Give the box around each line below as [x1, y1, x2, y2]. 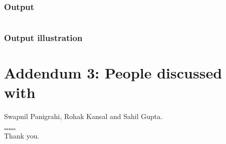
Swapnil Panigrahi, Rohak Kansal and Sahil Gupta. [4, 111, 163, 121]
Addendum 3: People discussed [4, 62, 222, 83]
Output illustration [4, 31, 83, 44]
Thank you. [4, 130, 40, 140]
